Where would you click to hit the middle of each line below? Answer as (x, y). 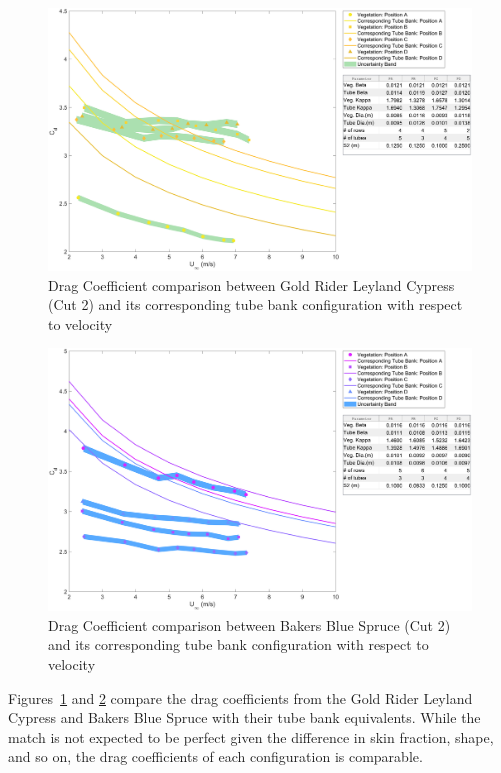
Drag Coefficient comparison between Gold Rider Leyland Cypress (251, 284)
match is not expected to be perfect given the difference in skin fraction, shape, (251, 736)
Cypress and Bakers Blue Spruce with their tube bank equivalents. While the (244, 717)
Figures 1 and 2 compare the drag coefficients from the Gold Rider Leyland (240, 697)
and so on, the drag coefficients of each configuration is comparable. (215, 756)
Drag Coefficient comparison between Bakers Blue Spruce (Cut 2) (249, 624)
